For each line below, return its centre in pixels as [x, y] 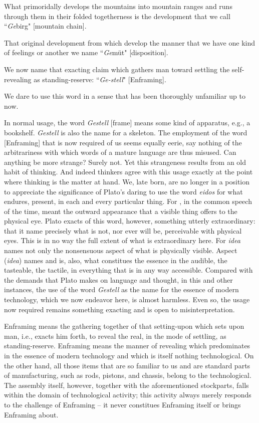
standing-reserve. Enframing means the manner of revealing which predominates [127, 346]
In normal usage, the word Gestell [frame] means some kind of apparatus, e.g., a [127, 123]
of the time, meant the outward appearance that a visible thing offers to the [121, 211]
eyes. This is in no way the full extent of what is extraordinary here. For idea [122, 240]
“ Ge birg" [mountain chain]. [45, 26]
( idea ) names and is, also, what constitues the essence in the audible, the [116, 260]
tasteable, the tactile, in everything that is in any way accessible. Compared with [128, 270]
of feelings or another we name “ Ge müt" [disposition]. [86, 52]
